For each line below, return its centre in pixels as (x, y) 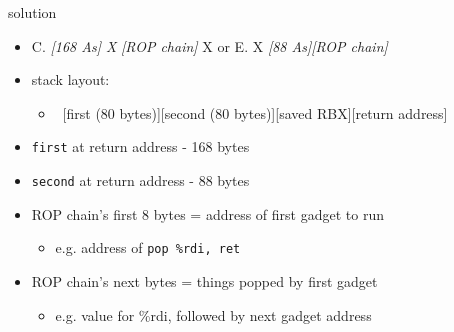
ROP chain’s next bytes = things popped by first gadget (204, 280)
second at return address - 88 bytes (140, 180)
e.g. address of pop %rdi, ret (148, 247)
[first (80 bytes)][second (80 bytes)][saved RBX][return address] (255, 112)
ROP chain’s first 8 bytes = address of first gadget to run (207, 213)
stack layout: (70, 79)
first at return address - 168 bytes (140, 146)
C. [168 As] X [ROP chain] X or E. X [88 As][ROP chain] (209, 45)
